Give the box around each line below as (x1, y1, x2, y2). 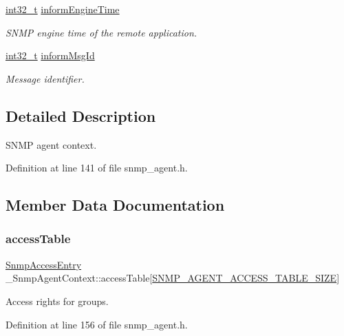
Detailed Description (6, 105, 156, 126)
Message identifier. (6, 71, 85, 85)
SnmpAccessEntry (6, 257, 82, 271)
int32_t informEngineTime (6, 2, 120, 16)
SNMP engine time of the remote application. (6, 25, 197, 39)
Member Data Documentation (6, 194, 225, 216)
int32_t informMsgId (6, 48, 95, 63)
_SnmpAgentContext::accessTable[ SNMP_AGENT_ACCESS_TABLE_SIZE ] (6, 271, 340, 285)
